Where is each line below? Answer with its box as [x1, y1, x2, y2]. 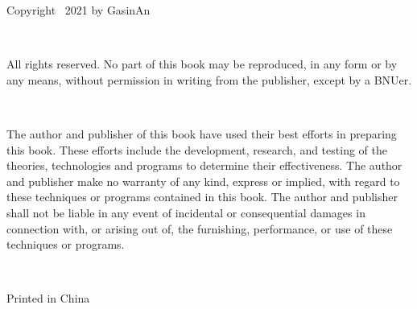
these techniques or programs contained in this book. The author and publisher [6, 188, 398, 205]
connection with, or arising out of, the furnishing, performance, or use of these [6, 220, 393, 237]
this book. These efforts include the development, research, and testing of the [6, 141, 387, 158]
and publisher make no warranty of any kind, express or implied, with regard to [6, 172, 400, 189]
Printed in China [6, 290, 90, 307]
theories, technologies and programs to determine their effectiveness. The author [6, 157, 403, 174]
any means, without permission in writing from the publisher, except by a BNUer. [6, 71, 412, 88]
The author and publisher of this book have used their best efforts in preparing [6, 125, 397, 142]
